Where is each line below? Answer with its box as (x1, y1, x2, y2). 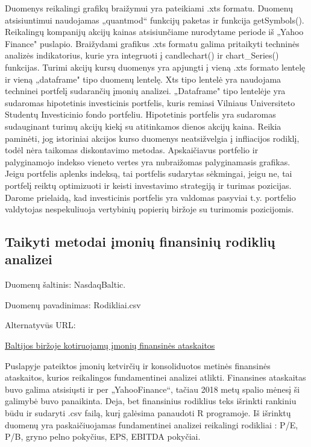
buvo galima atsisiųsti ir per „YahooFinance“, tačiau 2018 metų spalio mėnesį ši (5, 382, 300, 395)
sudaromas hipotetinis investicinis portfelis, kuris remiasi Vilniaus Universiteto (5, 96, 295, 109)
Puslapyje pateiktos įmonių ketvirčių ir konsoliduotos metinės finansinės (5, 359, 271, 372)
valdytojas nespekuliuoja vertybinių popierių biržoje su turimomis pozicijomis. (5, 203, 294, 215)
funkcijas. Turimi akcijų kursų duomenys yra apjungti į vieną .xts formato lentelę (5, 60, 306, 73)
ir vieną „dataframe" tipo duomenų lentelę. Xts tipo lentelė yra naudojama (5, 72, 281, 85)
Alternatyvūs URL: (5, 319, 76, 331)
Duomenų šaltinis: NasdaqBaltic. (5, 278, 126, 291)
